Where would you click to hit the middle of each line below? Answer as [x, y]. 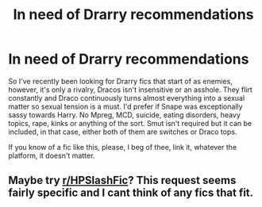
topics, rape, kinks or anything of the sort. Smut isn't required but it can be [130, 123]
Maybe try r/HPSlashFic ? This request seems [122, 180]
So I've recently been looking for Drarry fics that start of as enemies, [120, 81]
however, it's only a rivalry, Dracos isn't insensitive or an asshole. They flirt [130, 90]
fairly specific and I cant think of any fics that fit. [131, 193]
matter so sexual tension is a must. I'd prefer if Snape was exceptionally [126, 106]
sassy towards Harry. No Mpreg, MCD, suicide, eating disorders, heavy [124, 115]
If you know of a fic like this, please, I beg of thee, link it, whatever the [123, 147]
